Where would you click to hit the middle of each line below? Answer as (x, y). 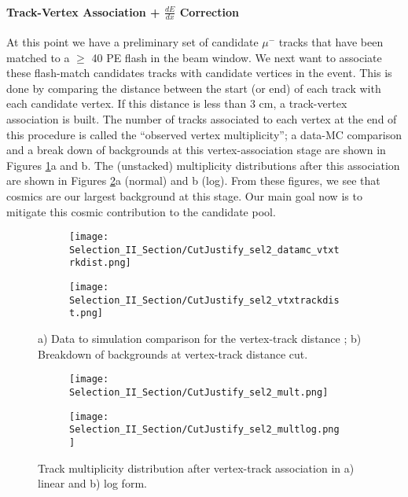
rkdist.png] (100, 263)
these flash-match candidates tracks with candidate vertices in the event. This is (199, 73)
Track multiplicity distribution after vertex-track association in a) (196, 468)
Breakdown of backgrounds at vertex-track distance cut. (173, 353)
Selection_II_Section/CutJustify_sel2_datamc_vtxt (204, 250)
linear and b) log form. (92, 483)
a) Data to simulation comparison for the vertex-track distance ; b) (200, 339)
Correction (209, 11)
